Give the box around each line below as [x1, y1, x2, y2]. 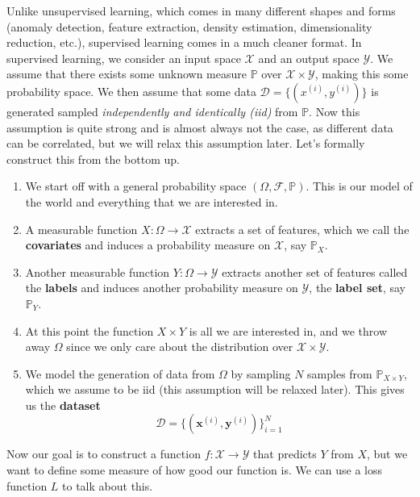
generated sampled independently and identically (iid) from [6, 102, 298, 119]
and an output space [258, 49, 360, 66]
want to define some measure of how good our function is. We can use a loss [6, 461, 382, 478]
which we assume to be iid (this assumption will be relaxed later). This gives [25, 381, 405, 398]
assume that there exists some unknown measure [6, 65, 247, 82]
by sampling [231, 365, 291, 382]
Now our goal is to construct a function [6, 445, 201, 462]
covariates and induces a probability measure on [25, 236, 271, 253]
